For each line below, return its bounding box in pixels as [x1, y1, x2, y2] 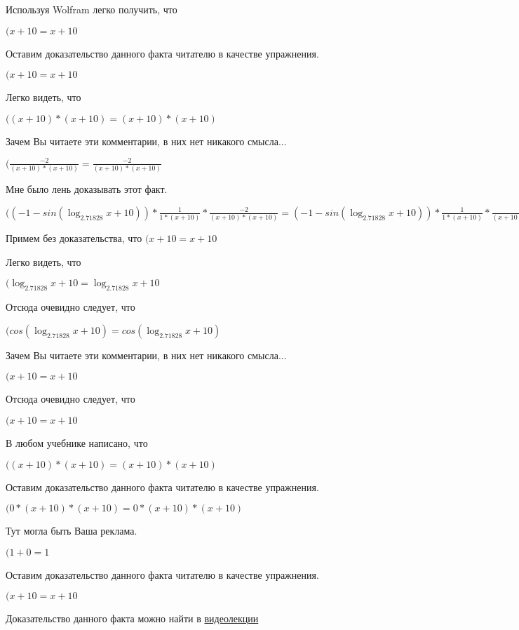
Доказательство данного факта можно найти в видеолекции [6, 611, 259, 626]
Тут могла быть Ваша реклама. [6, 523, 137, 538]
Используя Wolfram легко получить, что [6, 2, 177, 16]
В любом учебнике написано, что [6, 436, 148, 450]
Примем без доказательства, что [6, 231, 142, 246]
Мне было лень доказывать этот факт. [6, 182, 168, 196]
